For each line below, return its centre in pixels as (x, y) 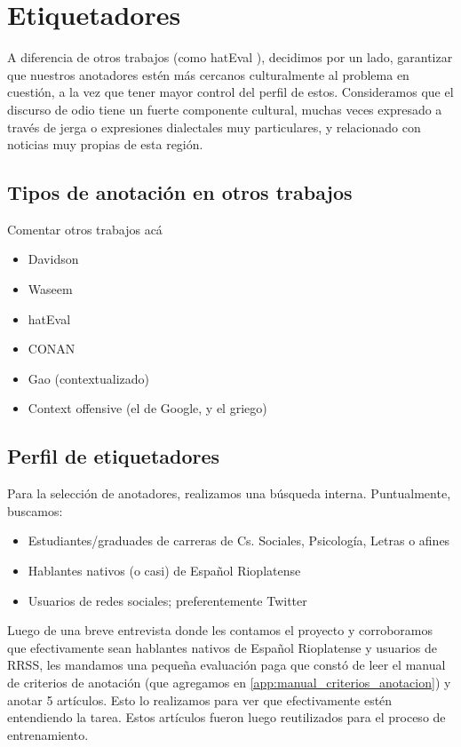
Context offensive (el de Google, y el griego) (147, 408)
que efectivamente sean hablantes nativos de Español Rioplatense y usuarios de (222, 647)
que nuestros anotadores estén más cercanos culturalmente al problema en (208, 74)
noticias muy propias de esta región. (105, 144)
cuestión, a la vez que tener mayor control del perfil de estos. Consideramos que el (230, 92)
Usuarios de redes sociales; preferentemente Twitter (167, 600)
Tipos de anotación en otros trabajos (180, 192)
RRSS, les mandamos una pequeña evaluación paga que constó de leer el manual (227, 665)
